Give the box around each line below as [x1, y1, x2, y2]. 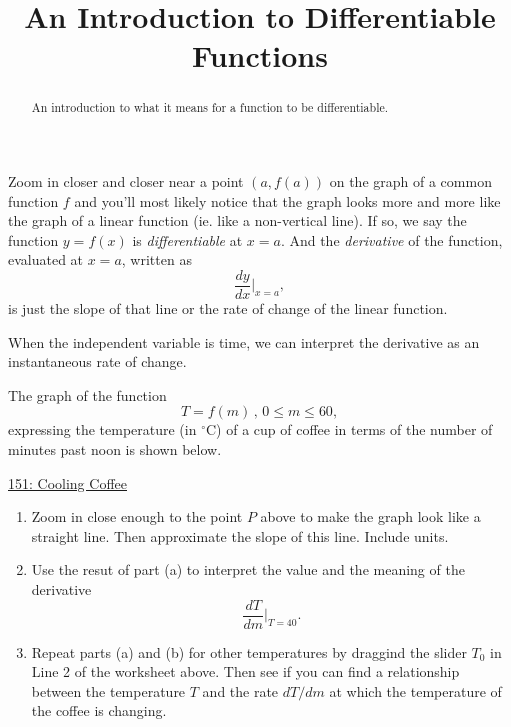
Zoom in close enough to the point [31, 506, 243, 527]
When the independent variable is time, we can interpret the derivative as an [8, 331, 480, 352]
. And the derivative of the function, [280, 229, 503, 250]
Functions [192, 35, 328, 76]
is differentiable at [132, 229, 243, 250]
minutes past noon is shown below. [8, 439, 222, 460]
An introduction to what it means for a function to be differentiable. [31, 99, 389, 116]
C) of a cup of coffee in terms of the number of [206, 419, 493, 440]
